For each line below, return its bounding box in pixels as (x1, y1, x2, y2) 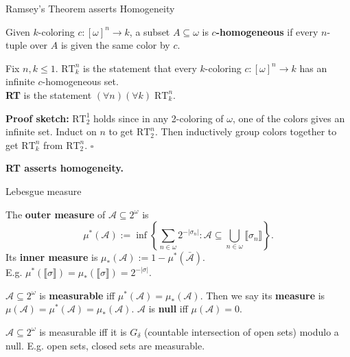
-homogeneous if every (215, 24, 318, 38)
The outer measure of (5, 207, 106, 221)
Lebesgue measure (5, 183, 82, 198)
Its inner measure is (5, 250, 98, 264)
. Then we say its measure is (200, 288, 325, 302)
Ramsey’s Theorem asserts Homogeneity (5, 1, 175, 15)
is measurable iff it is (39, 324, 127, 338)
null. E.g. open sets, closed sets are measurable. (5, 338, 205, 352)
